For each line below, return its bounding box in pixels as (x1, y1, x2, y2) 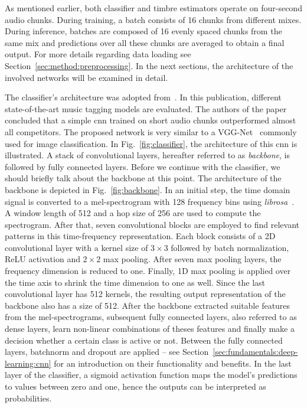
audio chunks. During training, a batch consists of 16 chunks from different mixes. (5, 13, 302, 25)
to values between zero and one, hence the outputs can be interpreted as (5, 380, 266, 392)
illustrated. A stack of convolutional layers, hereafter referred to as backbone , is (5, 149, 290, 161)
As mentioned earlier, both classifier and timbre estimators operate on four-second (5, 2, 302, 14)
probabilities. (5, 391, 52, 404)
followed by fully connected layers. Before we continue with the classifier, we (5, 160, 280, 172)
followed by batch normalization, (171, 241, 289, 253)
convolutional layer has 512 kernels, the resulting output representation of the (5, 288, 286, 300)
